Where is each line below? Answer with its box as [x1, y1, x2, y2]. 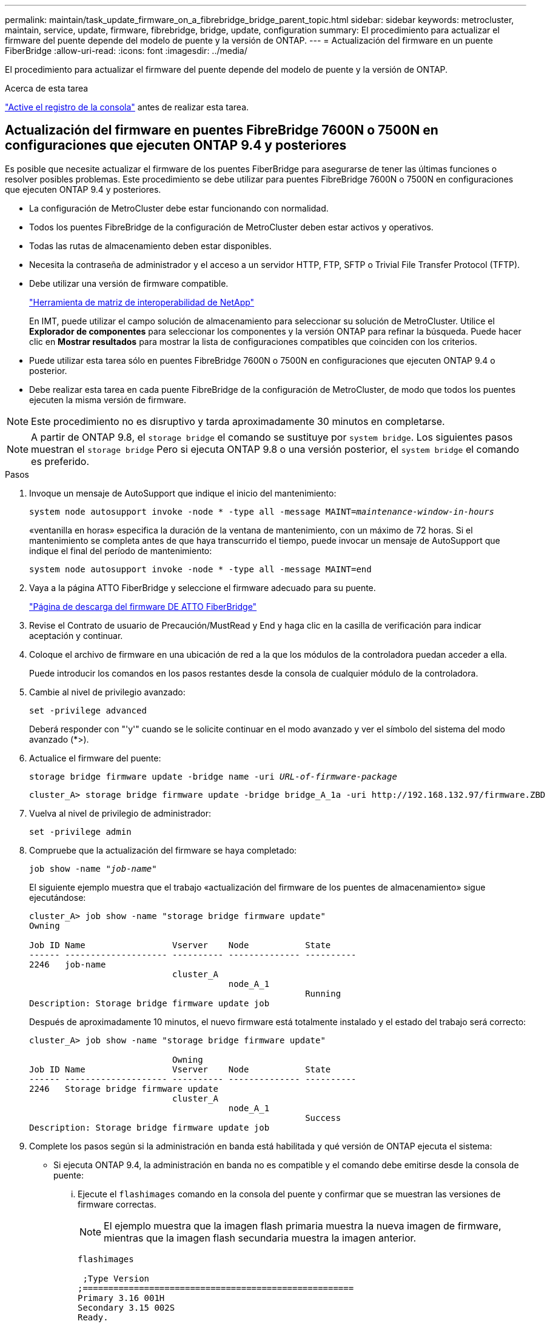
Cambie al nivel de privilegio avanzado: [29, 686, 186, 697]
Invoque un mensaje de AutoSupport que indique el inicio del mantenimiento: [29, 487, 337, 498]
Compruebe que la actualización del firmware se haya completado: [29, 844, 297, 855]
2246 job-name [29, 959, 106, 969]
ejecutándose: [29, 892, 86, 903]
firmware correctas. [78, 1199, 156, 1209]
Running [305, 988, 341, 998]
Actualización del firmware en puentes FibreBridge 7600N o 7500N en [5, 122, 438, 138]
